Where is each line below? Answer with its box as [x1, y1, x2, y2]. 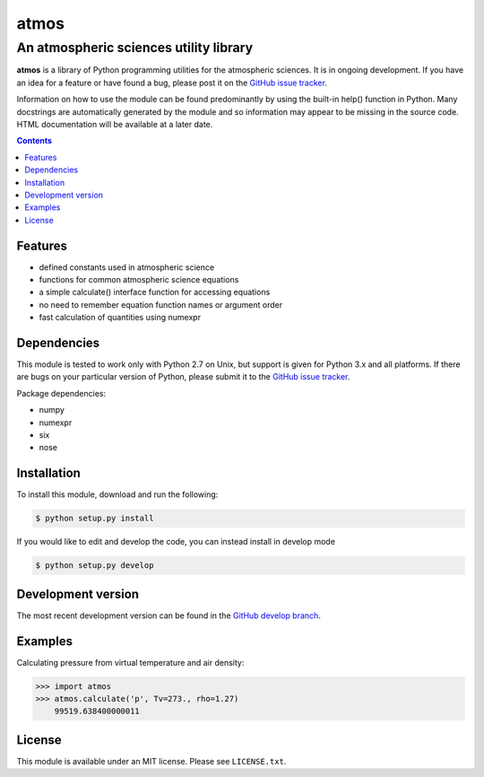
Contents [16, 135, 53, 146]
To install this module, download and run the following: [16, 489, 219, 500]
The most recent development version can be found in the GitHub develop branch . [16, 610, 322, 621]
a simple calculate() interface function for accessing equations [39, 287, 271, 298]
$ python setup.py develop [35, 561, 154, 571]
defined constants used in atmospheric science [39, 261, 215, 273]
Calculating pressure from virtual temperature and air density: [16, 657, 245, 668]
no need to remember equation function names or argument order [39, 299, 282, 310]
